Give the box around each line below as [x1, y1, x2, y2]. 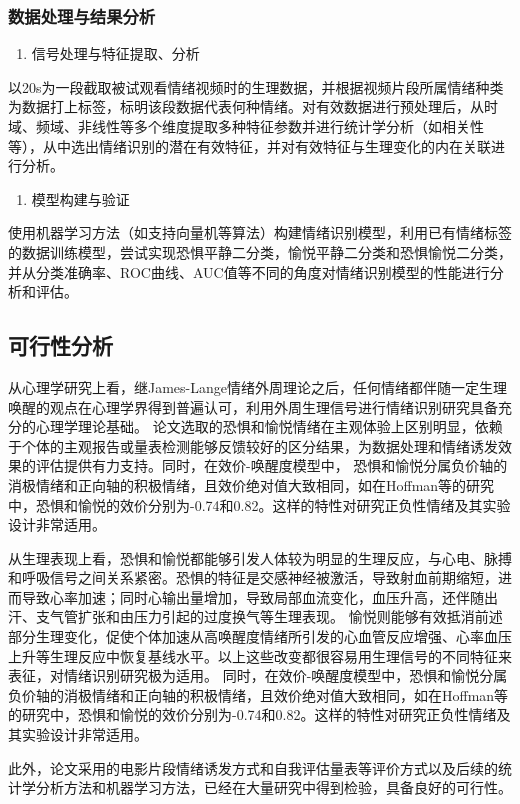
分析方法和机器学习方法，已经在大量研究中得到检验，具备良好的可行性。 [35, 777, 512, 798]
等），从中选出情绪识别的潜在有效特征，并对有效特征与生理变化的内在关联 [8, 135, 491, 156]
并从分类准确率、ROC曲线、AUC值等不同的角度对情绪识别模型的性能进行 [8, 261, 490, 282]
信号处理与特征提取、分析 [31, 43, 200, 64]
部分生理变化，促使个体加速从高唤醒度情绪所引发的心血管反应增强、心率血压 [8, 626, 512, 647]
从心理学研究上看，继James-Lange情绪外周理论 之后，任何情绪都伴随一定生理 [8, 376, 508, 397]
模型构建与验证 [31, 188, 130, 209]
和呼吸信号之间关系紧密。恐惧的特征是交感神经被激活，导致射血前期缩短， [8, 567, 498, 588]
